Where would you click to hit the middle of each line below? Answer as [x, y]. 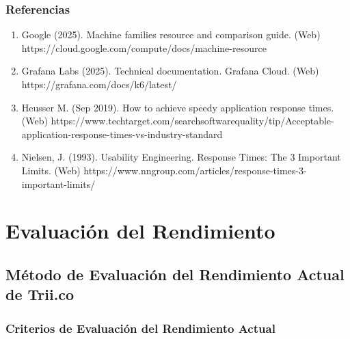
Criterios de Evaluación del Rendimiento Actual [140, 328]
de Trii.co [40, 294]
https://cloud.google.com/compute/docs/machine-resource [144, 48]
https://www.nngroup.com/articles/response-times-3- [195, 170]
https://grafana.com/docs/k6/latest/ [99, 84]
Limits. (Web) [51, 170]
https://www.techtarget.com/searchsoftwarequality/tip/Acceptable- [192, 121]
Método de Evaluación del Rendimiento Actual [175, 274]
